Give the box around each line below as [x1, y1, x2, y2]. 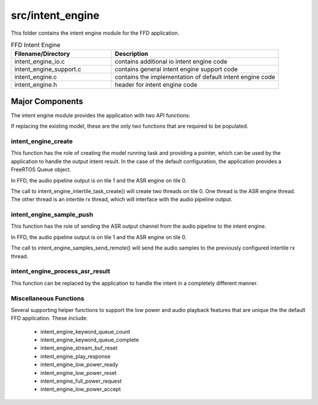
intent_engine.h [14, 81, 57, 89]
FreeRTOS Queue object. [11, 166, 72, 173]
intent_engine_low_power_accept [40, 386, 121, 393]
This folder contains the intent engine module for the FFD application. [11, 29, 180, 36]
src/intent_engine [11, 9, 100, 22]
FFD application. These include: [11, 315, 88, 322]
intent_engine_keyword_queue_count [40, 328, 131, 335]
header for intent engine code [115, 81, 197, 89]
